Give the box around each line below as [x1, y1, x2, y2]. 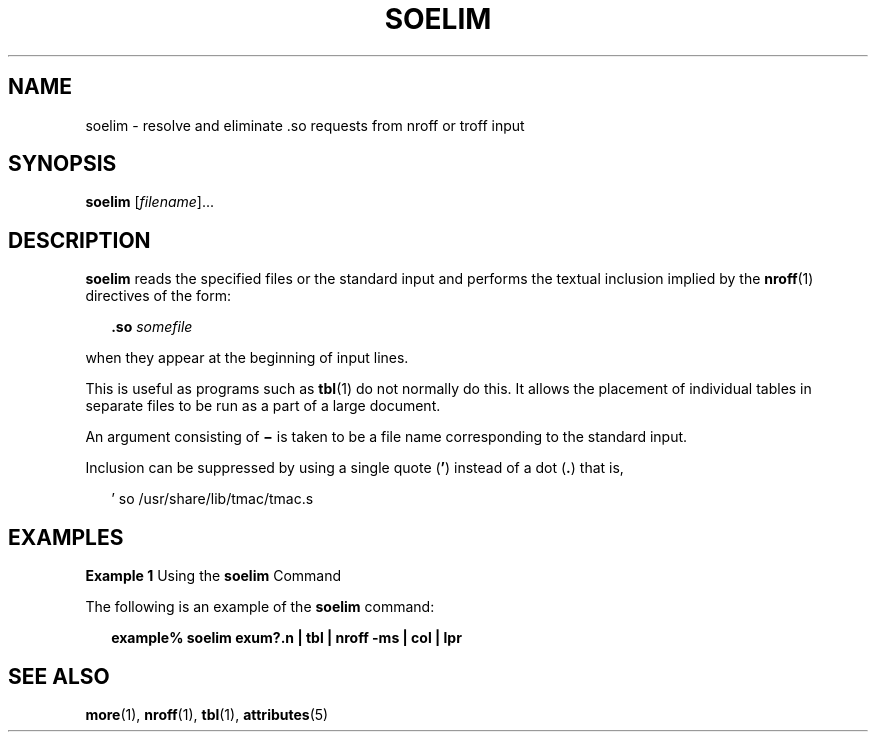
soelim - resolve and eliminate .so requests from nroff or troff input [85, 116, 525, 134]
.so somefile [111, 318, 193, 336]
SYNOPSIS [8, 151, 117, 177]
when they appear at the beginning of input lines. [85, 349, 409, 367]
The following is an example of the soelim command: [85, 598, 435, 616]
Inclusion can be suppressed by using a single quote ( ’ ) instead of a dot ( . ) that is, [85, 459, 624, 477]
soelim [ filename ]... [85, 193, 215, 211]
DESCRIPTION [8, 227, 151, 253]
